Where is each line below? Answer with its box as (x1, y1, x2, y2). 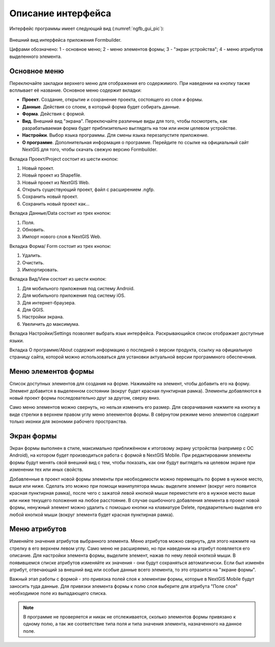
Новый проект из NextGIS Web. (22, 179, 90, 185)
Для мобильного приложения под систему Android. (22, 285, 135, 291)
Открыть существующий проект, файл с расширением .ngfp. (22, 186, 155, 193)
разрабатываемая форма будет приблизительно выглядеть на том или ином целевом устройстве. (22, 125, 237, 131)
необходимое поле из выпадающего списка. (9, 590, 107, 597)
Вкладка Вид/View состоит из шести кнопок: (9, 276, 107, 282)
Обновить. (22, 227, 45, 233)
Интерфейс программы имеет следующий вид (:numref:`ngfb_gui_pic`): (9, 25, 164, 32)
